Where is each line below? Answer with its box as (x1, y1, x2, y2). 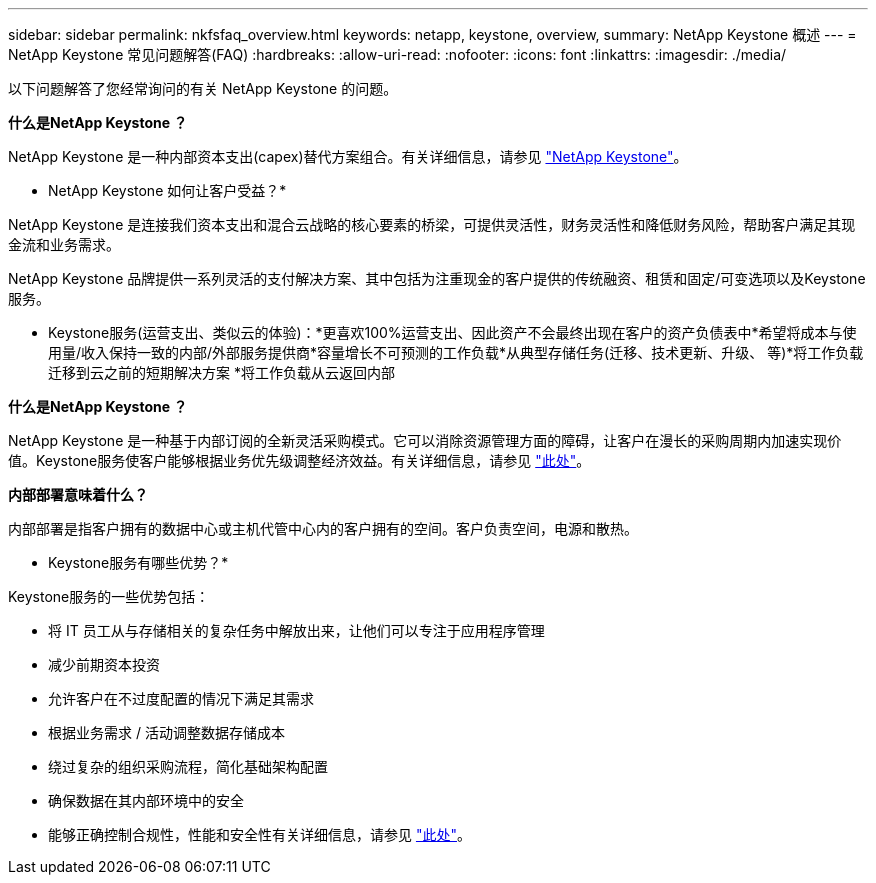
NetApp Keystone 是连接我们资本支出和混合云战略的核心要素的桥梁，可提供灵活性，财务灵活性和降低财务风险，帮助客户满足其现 (8, 216, 856, 233)
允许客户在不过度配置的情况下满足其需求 (48, 690, 314, 707)
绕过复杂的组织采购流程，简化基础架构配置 (48, 758, 328, 775)
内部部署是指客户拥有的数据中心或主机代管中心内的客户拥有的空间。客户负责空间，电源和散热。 (8, 520, 638, 537)
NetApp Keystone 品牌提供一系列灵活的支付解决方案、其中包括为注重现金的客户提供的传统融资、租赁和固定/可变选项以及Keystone (8, 270, 866, 287)
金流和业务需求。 (8, 236, 120, 253)
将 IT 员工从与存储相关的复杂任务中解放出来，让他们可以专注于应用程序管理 (48, 622, 545, 639)
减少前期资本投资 (48, 656, 160, 673)
